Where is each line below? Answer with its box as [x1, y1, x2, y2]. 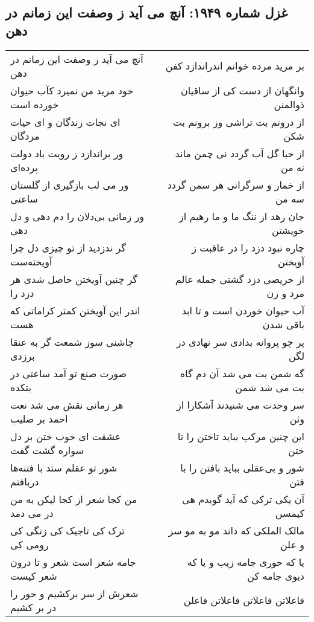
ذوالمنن [274, 97, 304, 111]
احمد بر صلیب [10, 411, 68, 426]
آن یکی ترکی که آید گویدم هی [182, 491, 304, 506]
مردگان [10, 128, 40, 143]
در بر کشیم [10, 600, 57, 614]
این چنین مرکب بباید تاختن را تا [177, 429, 304, 443]
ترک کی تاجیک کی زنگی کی [10, 523, 125, 537]
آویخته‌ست [10, 254, 52, 268]
